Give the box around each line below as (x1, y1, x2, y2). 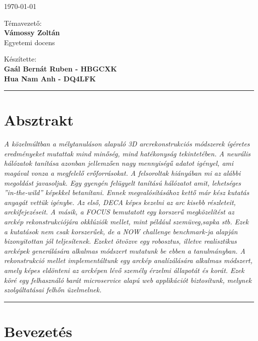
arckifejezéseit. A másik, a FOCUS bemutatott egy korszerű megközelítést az (4, 206, 234, 217)
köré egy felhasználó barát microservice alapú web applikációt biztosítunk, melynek (4, 274, 252, 285)
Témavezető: (4, 17, 42, 28)
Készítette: (4, 54, 37, 64)
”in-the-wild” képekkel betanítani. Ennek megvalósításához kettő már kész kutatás (4, 187, 249, 198)
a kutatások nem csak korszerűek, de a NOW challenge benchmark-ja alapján (4, 226, 238, 236)
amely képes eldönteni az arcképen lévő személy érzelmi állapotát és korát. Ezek (4, 265, 245, 275)
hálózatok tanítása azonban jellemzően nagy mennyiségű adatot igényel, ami (4, 158, 234, 168)
